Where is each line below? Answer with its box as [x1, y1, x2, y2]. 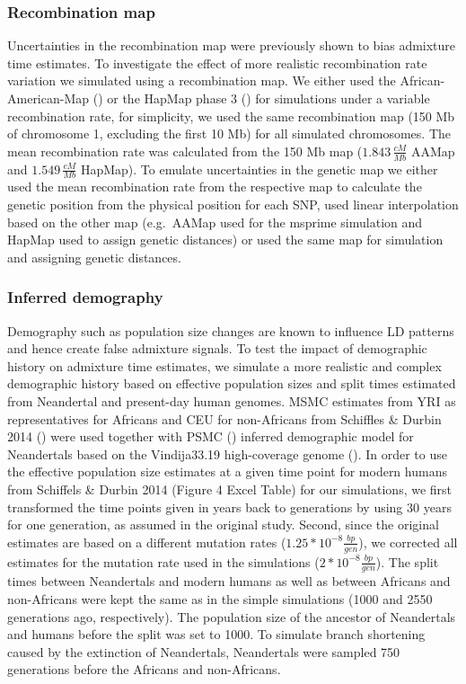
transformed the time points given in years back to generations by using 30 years [7, 497, 452, 516]
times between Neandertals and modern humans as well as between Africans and [7, 572, 451, 591]
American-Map [7, 89, 90, 107]
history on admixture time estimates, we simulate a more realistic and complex [7, 356, 442, 375]
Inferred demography [7, 286, 163, 308]
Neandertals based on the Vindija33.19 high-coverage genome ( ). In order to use [7, 444, 447, 463]
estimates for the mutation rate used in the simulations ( [7, 552, 320, 571]
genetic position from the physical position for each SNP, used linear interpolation [7, 195, 459, 214]
